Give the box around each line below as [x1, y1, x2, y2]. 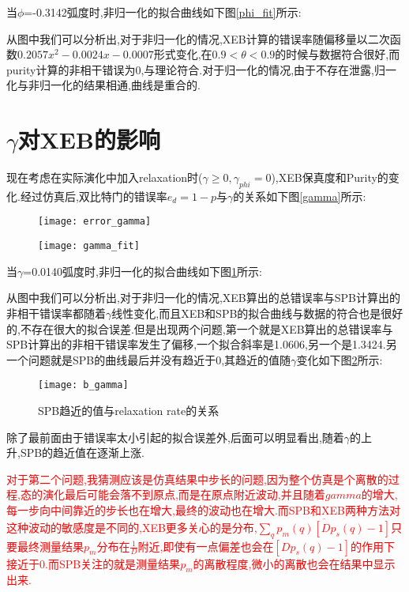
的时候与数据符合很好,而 [275, 46, 400, 62]
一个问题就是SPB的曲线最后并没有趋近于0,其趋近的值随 [6, 351, 291, 368]
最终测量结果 [17, 537, 84, 554]
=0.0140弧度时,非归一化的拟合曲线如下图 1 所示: [23, 262, 262, 279]
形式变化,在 [153, 46, 212, 62]
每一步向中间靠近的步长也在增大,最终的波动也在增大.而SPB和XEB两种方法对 [6, 501, 400, 518]
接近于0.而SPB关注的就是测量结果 [6, 555, 181, 571]
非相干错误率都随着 [6, 304, 106, 321]
